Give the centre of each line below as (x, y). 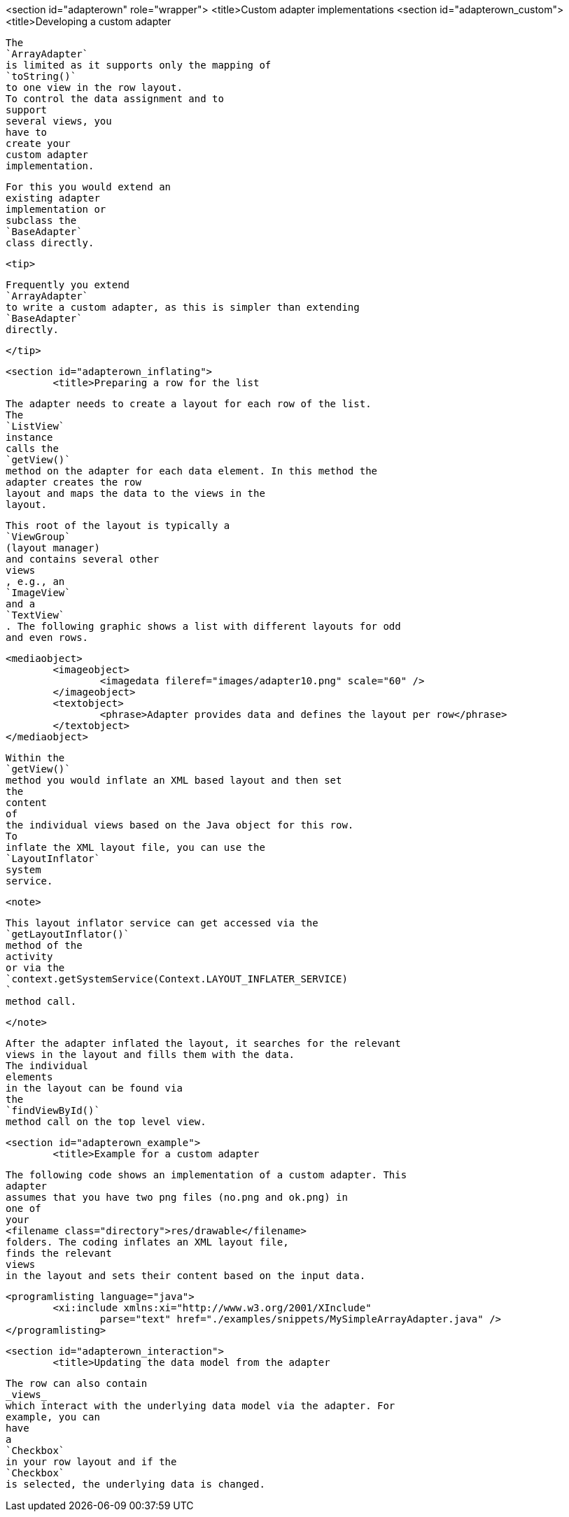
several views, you (59, 121)
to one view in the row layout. (94, 87)
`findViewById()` (53, 1110)
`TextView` (35, 615)
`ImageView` (38, 593)
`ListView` (35, 426)
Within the (35, 758)
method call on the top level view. (106, 1122)
